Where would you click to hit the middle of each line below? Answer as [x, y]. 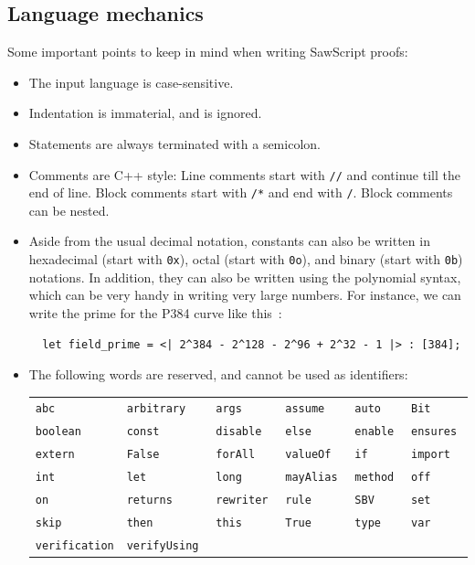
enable [375, 432]
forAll [236, 455]
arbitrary [156, 409]
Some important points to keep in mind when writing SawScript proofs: [208, 52]
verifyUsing [163, 545]
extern [55, 455]
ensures [434, 432]
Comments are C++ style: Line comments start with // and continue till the [244, 174]
